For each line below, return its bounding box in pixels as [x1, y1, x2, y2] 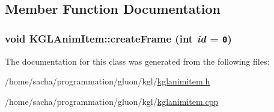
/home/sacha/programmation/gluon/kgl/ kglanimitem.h [5, 75, 210, 87]
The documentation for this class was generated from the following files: [5, 55, 270, 67]
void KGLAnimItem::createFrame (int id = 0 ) [5, 31, 232, 46]
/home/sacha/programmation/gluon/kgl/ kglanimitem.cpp [5, 95, 219, 107]
